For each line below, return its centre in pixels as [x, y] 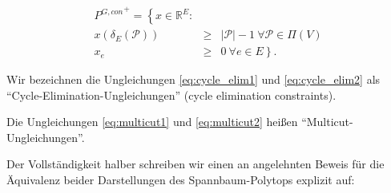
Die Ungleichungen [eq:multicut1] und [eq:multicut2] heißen [152, 122]
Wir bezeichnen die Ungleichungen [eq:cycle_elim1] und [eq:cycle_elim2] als [193, 79]
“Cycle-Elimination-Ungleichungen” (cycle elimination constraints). [171, 95]
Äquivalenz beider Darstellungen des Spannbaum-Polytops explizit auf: [181, 180]
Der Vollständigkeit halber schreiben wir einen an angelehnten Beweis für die [195, 164]
